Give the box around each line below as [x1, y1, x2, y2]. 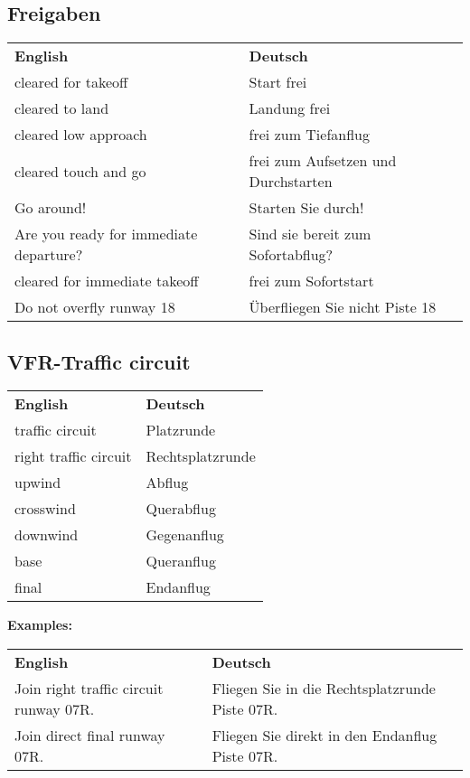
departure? [14, 244, 83, 266]
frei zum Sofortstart [249, 270, 374, 292]
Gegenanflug [146, 524, 224, 546]
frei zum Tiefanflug [249, 124, 370, 145]
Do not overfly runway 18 [14, 296, 175, 318]
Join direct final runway [14, 725, 165, 745]
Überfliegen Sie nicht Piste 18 [249, 296, 437, 318]
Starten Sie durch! [249, 197, 364, 219]
